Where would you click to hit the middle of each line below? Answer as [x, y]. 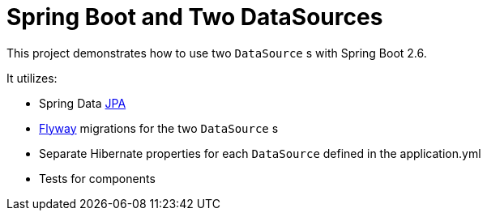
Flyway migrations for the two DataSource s [159, 128]
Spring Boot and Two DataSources [195, 17]
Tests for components [97, 178]
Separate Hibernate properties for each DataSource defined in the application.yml [260, 153]
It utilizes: [32, 78]
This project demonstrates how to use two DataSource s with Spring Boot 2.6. [217, 53]
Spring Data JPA [83, 103]
